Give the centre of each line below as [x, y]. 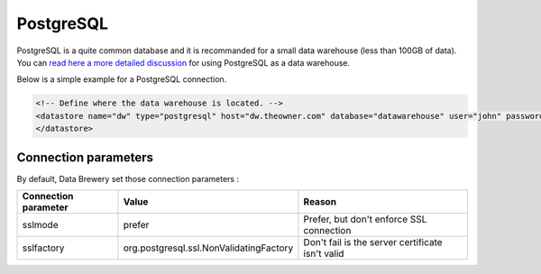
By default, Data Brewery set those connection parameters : [128, 178]
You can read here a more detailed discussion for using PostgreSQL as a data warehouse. [183, 62]
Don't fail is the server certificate [373, 242]
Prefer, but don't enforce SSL [365, 219]
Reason [320, 201]
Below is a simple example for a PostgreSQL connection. [122, 79]
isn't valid [324, 253]
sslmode [40, 224]
